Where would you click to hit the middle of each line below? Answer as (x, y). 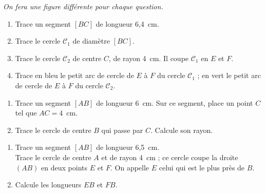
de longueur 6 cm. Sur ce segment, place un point (175, 102)
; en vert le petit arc (229, 75)
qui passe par (122, 130)
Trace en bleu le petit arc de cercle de (74, 75)
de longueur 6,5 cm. (128, 147)
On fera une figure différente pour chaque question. (83, 6)
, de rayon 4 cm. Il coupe (149, 58)
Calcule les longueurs (48, 185)
